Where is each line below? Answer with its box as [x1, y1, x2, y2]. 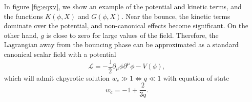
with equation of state [163, 72, 229, 83]
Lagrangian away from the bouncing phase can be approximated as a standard [4, 39, 239, 50]
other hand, [4, 30, 39, 40]
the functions [4, 11, 43, 21]
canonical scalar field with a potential [4, 49, 116, 59]
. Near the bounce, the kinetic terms [121, 11, 230, 21]
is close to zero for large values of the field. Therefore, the [46, 30, 219, 40]
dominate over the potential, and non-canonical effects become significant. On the [4, 20, 249, 31]
